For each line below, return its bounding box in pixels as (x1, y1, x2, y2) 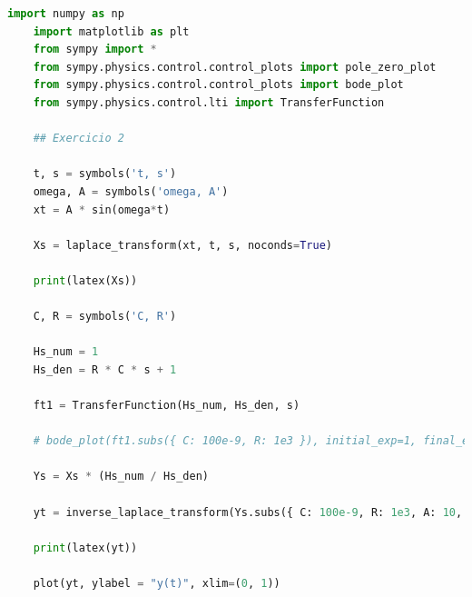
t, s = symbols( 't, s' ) (33, 167, 177, 181)
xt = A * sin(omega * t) (33, 203, 171, 216)
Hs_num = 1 (33, 345, 99, 359)
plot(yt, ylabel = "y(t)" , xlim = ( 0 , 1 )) (33, 577, 280, 590)
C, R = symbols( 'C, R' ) (33, 310, 177, 323)
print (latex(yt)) (33, 541, 138, 554)
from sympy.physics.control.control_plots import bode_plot (33, 78, 404, 92)
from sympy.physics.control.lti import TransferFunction (33, 95, 385, 109)
